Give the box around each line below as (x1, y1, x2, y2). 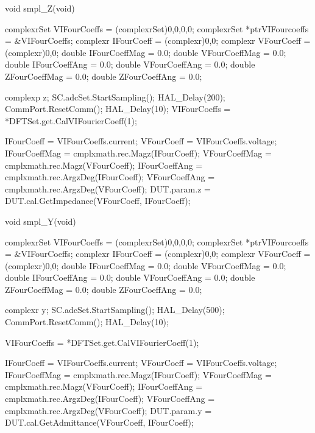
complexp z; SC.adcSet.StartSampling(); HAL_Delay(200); (5, 90, 225, 103)
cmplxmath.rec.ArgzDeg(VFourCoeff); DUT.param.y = (5, 404, 212, 417)
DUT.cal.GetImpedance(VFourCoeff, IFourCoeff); (5, 194, 191, 207)
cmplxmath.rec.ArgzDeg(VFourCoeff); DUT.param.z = (5, 182, 211, 195)
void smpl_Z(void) (5, 2, 75, 14)
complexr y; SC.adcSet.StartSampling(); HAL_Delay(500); (5, 303, 225, 316)
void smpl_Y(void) (5, 214, 76, 227)
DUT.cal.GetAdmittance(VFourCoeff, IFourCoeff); (5, 416, 194, 429)
